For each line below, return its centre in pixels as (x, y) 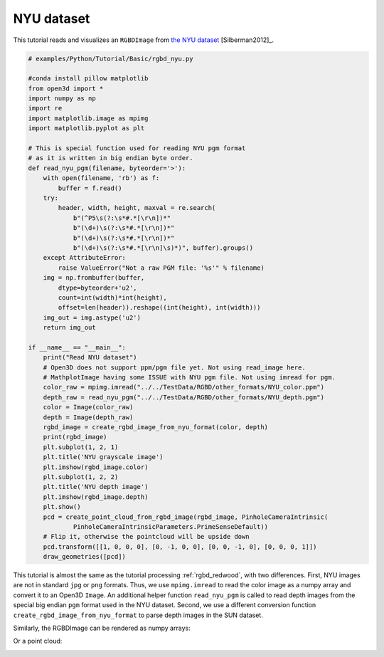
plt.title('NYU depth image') (96, 487)
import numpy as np (62, 99)
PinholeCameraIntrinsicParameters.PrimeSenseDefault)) (171, 526)
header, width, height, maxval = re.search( (137, 208)
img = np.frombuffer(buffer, (94, 278)
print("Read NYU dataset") (90, 357)
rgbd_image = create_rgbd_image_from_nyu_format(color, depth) (156, 427)
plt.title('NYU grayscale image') (103, 457)
